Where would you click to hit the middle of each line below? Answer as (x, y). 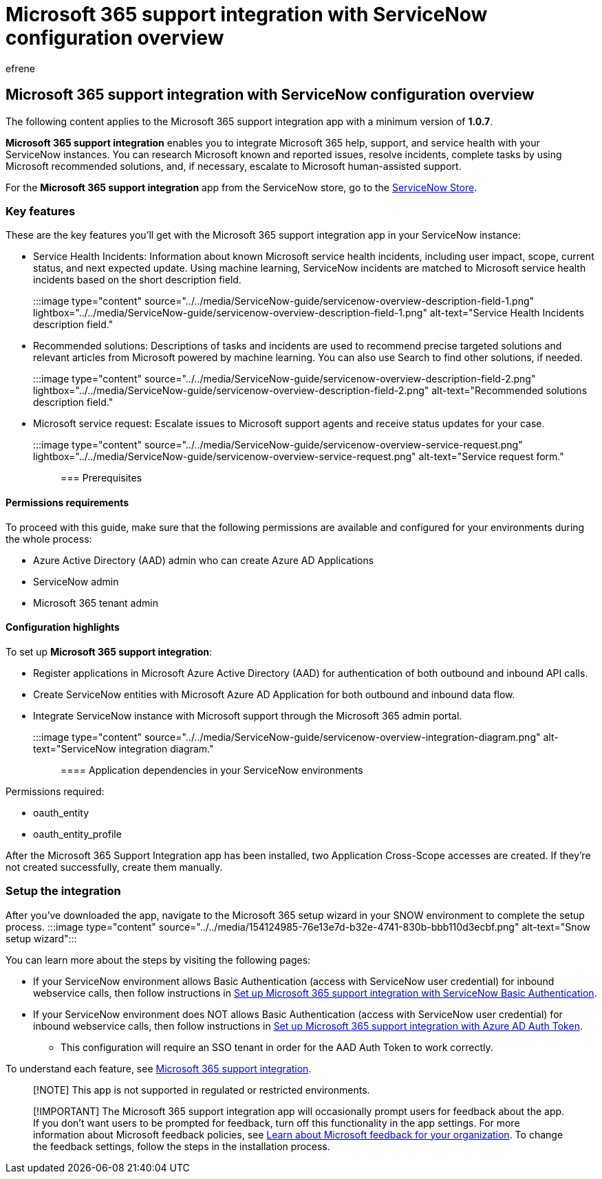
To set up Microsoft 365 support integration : (109, 651)
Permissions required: (55, 791)
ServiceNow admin (76, 581)
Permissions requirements (67, 502)
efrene (20, 68)
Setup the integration (63, 891)
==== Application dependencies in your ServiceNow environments (212, 770)
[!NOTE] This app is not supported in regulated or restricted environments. (202, 1090)
